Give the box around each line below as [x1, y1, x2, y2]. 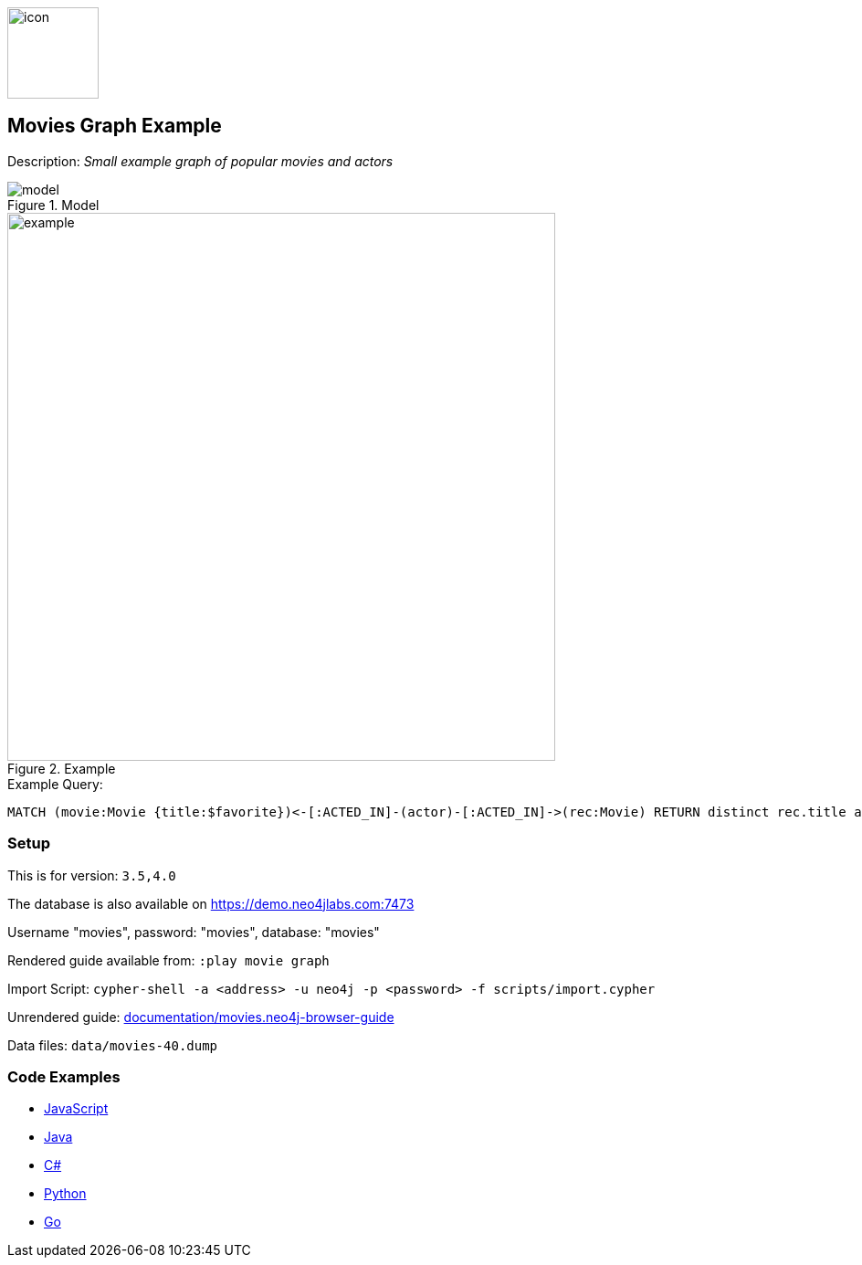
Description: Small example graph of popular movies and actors [7, 153, 394, 169]
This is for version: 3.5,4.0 [7, 867, 176, 883]
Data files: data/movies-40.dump [7, 1037, 218, 1053]
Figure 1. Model [7, 196, 100, 213]
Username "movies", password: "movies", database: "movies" [7, 923, 380, 940]
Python [44, 1186, 87, 1202]
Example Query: [7, 775, 103, 792]
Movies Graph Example [7, 114, 222, 138]
